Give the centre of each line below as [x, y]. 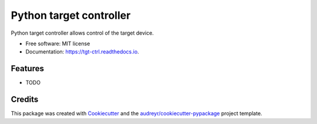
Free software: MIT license [58, 43]
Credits [25, 100]
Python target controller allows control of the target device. [82, 33]
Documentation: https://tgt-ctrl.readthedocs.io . [82, 52]
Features [27, 68]
